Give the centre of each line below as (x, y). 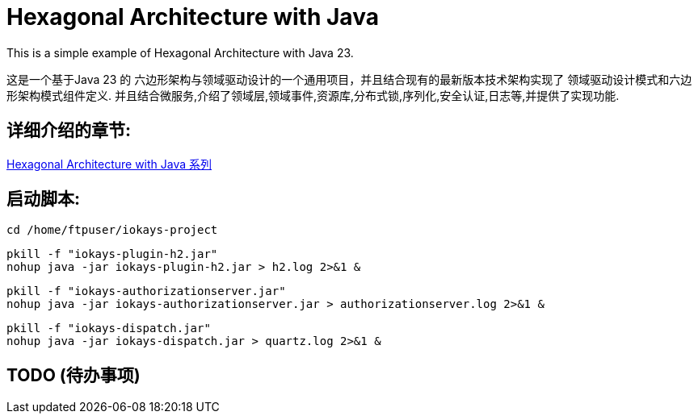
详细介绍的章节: (69, 131)
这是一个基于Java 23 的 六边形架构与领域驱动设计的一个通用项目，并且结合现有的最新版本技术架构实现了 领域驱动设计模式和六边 (349, 79)
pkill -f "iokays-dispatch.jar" (109, 329)
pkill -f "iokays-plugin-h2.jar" (112, 254)
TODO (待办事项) (74, 375)
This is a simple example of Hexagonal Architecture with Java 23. (180, 52)
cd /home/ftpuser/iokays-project (112, 230)
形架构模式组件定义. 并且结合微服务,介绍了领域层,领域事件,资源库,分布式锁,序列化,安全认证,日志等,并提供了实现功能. (313, 95)
